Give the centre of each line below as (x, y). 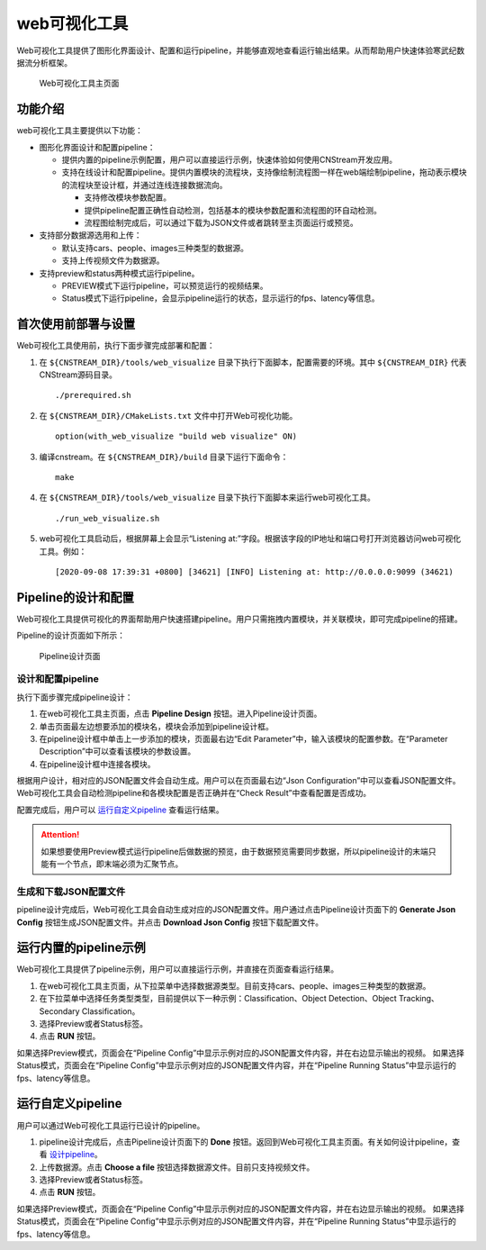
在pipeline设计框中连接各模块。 (97, 764)
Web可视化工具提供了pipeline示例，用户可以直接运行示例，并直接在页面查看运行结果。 (178, 969)
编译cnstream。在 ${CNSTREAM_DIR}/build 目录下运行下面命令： (164, 457)
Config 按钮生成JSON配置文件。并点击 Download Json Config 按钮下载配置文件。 (170, 922)
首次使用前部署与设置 (76, 324)
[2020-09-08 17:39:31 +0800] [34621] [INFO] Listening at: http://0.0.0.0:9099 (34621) (255, 571)
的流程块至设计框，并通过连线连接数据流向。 (144, 185)
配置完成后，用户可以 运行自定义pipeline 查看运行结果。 (120, 810)
